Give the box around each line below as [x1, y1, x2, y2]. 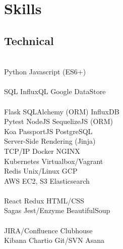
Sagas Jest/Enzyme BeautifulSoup [4, 205, 110, 216]
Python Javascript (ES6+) [4, 66, 86, 77]
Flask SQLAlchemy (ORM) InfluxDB [4, 106, 119, 116]
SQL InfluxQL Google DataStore [4, 86, 106, 97]
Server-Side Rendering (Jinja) [4, 136, 96, 146]
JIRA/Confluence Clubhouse [4, 225, 93, 235]
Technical [4, 32, 54, 48]
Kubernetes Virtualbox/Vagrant [4, 155, 103, 166]
